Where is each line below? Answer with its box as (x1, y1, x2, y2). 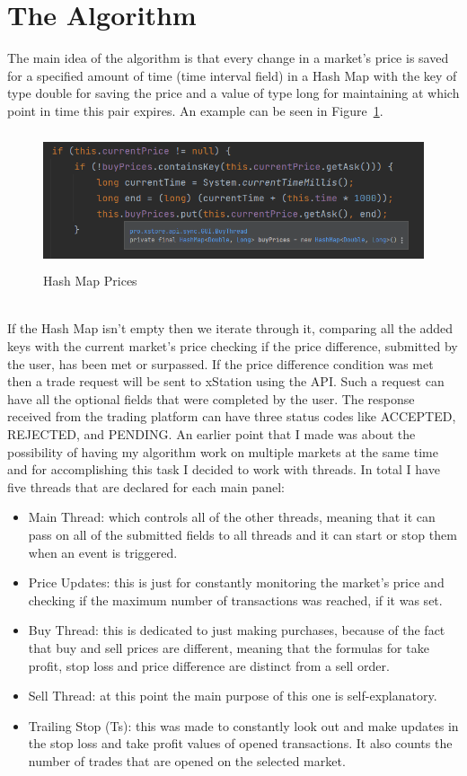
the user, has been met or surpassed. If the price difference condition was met (7, 354, 434, 373)
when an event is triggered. (28, 542, 178, 561)
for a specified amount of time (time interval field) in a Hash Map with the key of (7, 66, 457, 84)
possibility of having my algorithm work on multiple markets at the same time (7, 442, 438, 461)
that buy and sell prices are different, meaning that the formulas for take (28, 638, 429, 657)
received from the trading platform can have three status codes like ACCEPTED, (7, 407, 456, 426)
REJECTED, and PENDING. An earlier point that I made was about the (7, 425, 416, 444)
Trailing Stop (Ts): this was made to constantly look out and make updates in (28, 716, 459, 735)
